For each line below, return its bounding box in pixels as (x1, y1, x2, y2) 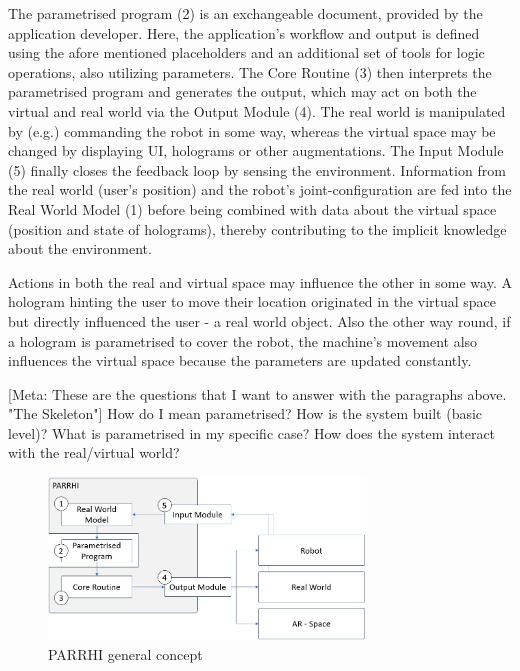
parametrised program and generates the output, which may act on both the (8, 81, 477, 102)
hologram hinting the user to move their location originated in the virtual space (8, 291, 497, 312)
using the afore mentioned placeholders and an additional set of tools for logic (8, 42, 485, 63)
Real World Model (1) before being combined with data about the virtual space (8, 198, 497, 219)
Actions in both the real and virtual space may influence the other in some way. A (8, 271, 512, 292)
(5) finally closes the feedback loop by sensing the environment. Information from (8, 159, 506, 180)
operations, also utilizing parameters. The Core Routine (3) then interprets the (8, 61, 492, 82)
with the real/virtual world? (8, 442, 180, 463)
